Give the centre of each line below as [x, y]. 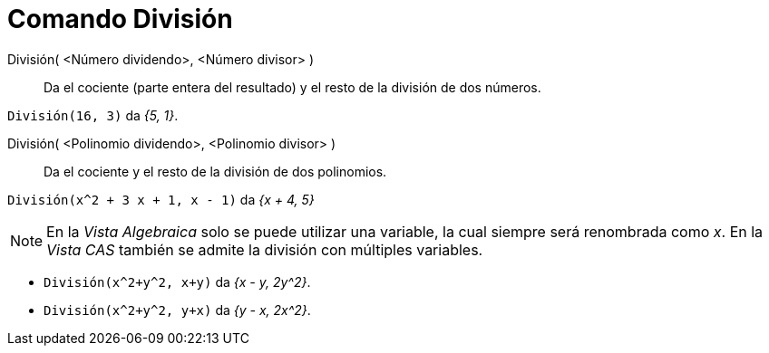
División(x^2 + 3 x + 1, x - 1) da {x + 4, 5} [161, 199]
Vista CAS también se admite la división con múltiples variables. [265, 249]
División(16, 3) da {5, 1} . [93, 115]
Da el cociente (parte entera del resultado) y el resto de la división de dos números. [292, 87]
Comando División [120, 19]
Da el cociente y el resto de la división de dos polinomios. [215, 171]
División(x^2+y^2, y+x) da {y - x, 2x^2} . [177, 310]
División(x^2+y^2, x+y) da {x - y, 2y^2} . [177, 281]
